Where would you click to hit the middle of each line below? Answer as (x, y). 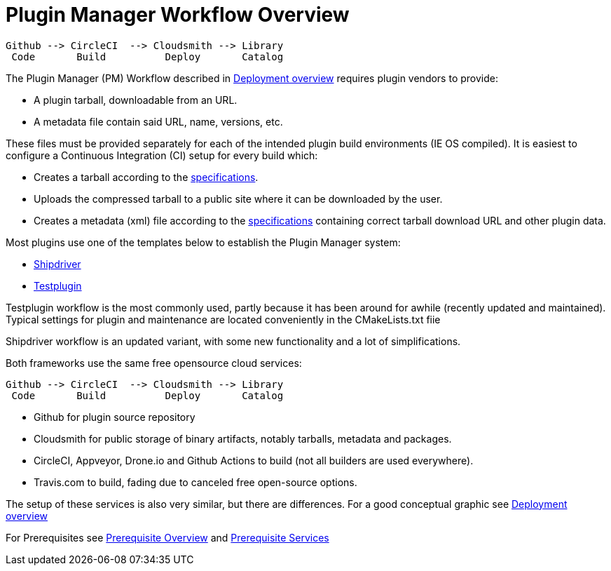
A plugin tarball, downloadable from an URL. (136, 100)
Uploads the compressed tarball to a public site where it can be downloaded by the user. (238, 199)
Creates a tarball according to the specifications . (146, 177)
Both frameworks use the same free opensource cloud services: (154, 363)
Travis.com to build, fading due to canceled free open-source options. (195, 482)
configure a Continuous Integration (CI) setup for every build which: (162, 155)
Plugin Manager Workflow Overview (178, 15)
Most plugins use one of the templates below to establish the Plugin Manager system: (203, 242)
